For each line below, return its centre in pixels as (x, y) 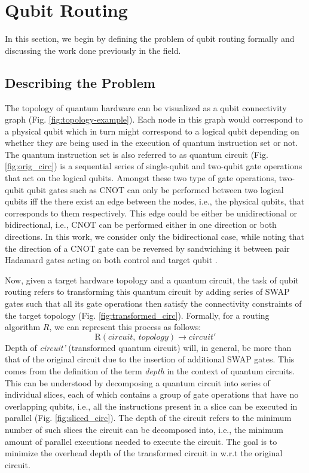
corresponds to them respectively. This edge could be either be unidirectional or (151, 213)
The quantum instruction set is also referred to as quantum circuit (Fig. (137, 154)
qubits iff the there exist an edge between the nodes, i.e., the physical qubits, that (155, 201)
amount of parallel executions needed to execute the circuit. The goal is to (141, 441)
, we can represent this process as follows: (125, 327)
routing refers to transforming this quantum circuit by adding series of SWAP (147, 292)
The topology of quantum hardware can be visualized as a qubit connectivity (146, 107)
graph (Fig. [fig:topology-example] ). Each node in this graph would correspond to (154, 119)
